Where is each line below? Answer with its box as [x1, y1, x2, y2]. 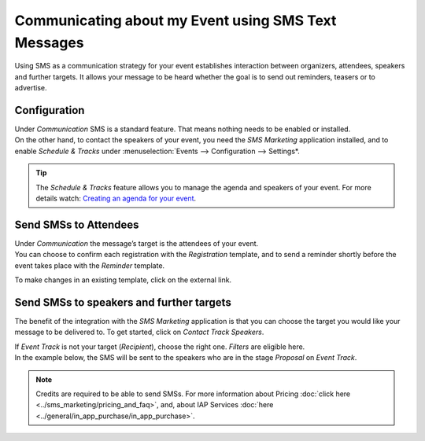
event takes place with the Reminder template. [14, 260, 165, 270]
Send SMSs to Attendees [14, 218, 139, 231]
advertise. [14, 83, 47, 93]
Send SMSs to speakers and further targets [14, 296, 231, 309]
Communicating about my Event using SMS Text [14, 12, 337, 29]
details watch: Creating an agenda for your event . [35, 193, 197, 203]
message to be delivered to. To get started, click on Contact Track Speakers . [14, 327, 264, 337]
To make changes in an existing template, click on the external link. [14, 275, 232, 285]
